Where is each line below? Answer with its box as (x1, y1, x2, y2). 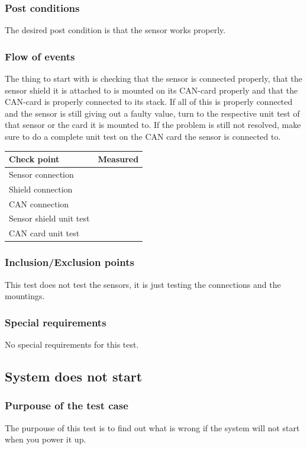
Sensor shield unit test (9, 212, 90, 224)
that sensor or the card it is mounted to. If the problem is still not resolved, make (5, 118, 301, 131)
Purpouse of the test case (5, 398, 128, 413)
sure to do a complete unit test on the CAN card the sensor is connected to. (5, 130, 281, 142)
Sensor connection (9, 168, 74, 180)
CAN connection (9, 197, 69, 210)
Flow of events (5, 49, 75, 63)
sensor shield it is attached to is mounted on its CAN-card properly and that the (5, 84, 298, 96)
